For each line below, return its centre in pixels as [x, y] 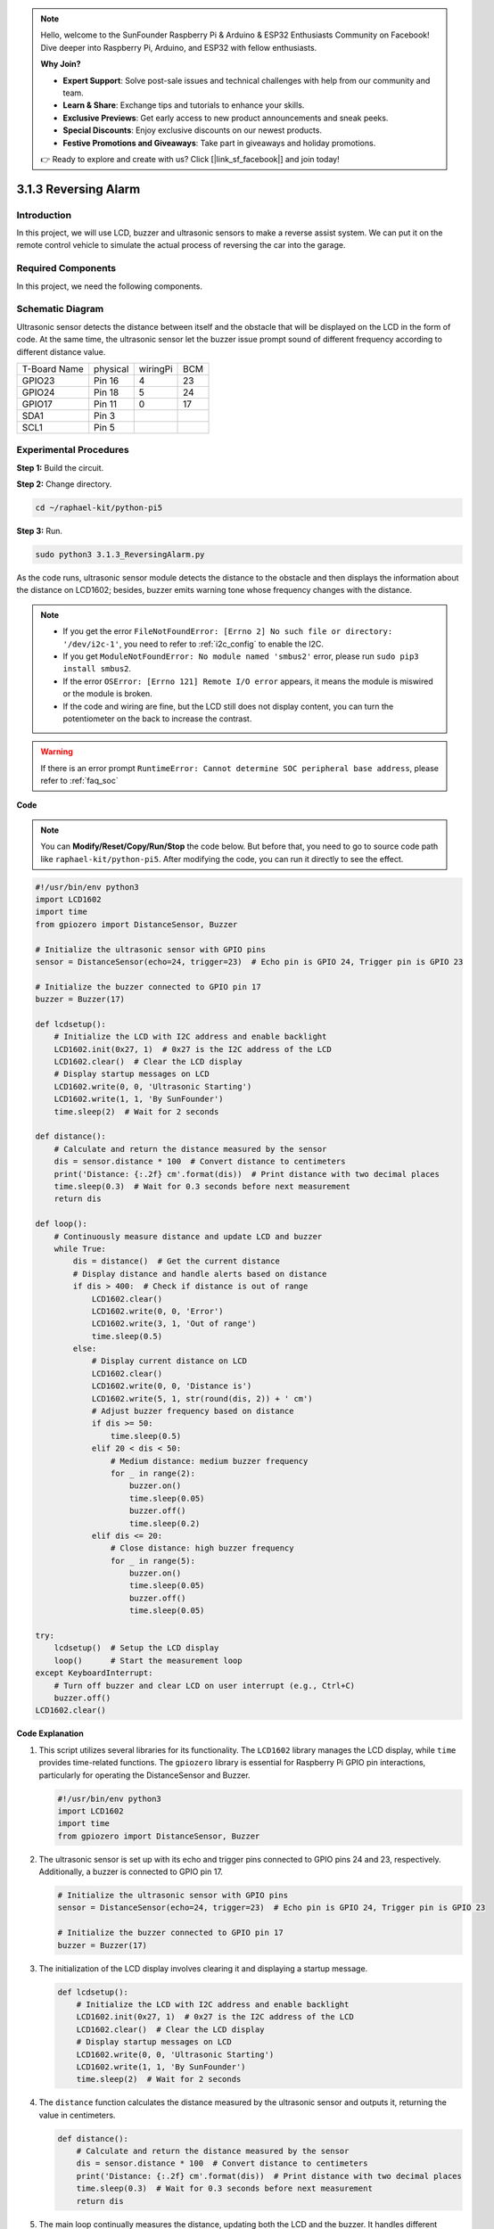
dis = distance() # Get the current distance [176, 1261]
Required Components [66, 268]
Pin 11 [106, 404]
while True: [80, 1249]
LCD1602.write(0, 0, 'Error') [157, 1311]
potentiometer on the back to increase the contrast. [157, 719]
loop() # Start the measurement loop [148, 1660]
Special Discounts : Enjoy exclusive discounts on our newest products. [193, 130]
